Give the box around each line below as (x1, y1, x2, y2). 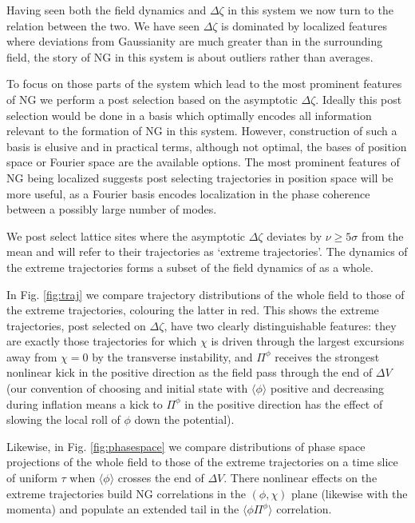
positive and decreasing (270, 380, 385, 397)
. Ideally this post (315, 90, 402, 107)
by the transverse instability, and (92, 348, 253, 365)
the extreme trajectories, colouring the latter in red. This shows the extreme (6, 301, 379, 318)
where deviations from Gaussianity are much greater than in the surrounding (6, 33, 383, 50)
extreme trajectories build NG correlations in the (6, 485, 246, 501)
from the (361, 227, 404, 244)
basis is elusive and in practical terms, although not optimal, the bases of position (6, 138, 407, 154)
